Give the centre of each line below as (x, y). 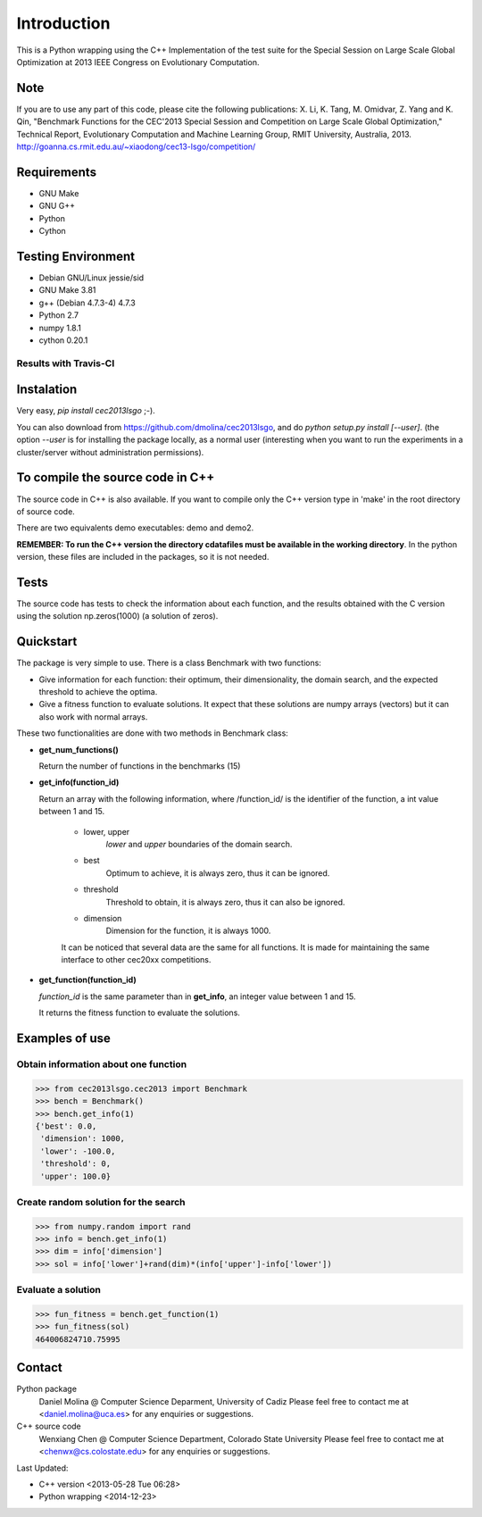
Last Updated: (42, 1468)
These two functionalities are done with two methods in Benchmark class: (153, 733)
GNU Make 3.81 (67, 290)
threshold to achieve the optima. (98, 692)
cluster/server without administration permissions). (110, 452)
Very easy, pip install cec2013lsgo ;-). (86, 411)
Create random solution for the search (101, 1202)
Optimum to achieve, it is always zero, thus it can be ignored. (218, 873)
